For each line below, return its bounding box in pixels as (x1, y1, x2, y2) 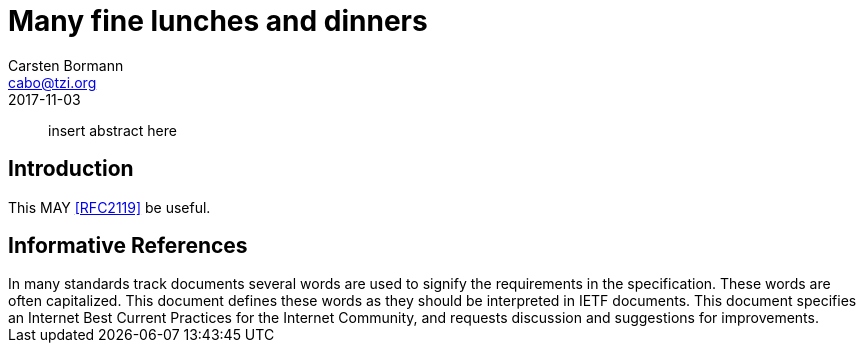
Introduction (8, 156, 134, 182)
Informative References (8, 233, 248, 259)
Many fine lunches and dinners (8, 4, 428, 38)
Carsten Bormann (8, 56, 124, 74)
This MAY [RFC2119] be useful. (8, 198, 211, 216)
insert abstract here (48, 121, 177, 139)
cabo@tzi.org (8, 73, 97, 91)
